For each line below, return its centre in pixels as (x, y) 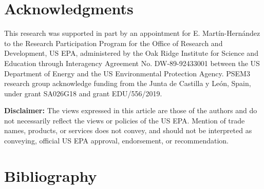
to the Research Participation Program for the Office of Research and (114, 43)
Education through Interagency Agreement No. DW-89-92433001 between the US (132, 63)
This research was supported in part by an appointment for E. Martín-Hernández (132, 33)
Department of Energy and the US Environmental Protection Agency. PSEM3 (127, 73)
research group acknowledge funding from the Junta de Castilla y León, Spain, (128, 83)
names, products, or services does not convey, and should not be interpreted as (128, 130)
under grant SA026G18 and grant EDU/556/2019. (83, 93)
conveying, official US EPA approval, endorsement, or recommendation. (116, 141)
